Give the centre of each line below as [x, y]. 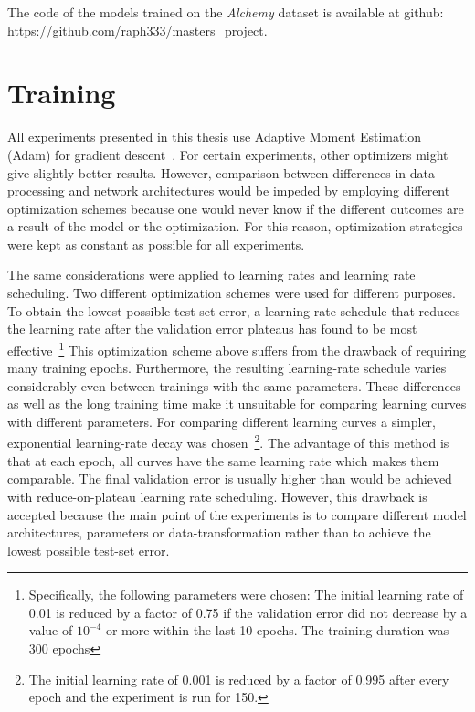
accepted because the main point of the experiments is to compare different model [237, 514]
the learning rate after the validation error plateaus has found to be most [212, 329]
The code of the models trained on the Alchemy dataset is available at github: [226, 12]
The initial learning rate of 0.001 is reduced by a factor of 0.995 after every [239, 679]
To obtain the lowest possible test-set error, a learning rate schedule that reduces [234, 310]
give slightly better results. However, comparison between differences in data [221, 172]
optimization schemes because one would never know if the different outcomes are [236, 208]
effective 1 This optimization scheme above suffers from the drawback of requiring [237, 348]
